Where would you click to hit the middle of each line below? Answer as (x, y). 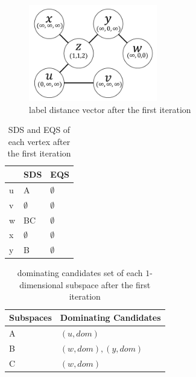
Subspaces (30, 317)
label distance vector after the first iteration (110, 109)
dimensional (41, 284)
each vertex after (39, 141)
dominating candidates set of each (80, 273)
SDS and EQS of (39, 130)
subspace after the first (108, 284)
